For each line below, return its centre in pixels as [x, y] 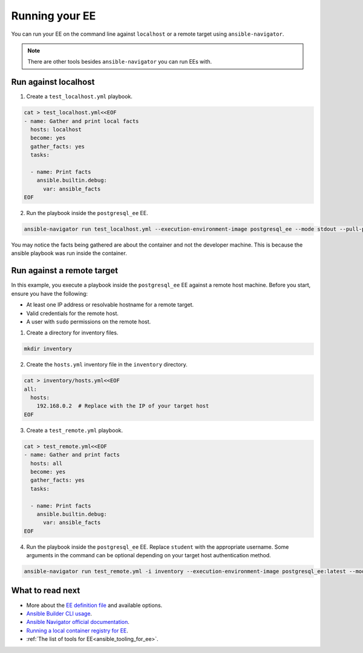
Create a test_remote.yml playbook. [75, 430]
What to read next [46, 591]
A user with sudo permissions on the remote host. [89, 322]
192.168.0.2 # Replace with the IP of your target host [123, 406]
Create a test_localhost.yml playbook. [80, 96]
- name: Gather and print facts [72, 455]
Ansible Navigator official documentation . [78, 622]
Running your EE [54, 16]
